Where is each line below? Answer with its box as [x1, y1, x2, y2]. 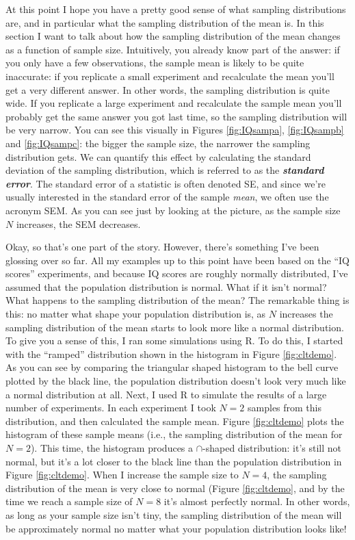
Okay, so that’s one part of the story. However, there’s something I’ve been [5, 240, 319, 254]
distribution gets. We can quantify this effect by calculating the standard [5, 149, 311, 164]
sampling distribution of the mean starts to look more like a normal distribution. [5, 320, 344, 334]
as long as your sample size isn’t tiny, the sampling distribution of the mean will [5, 507, 342, 522]
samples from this [248, 400, 322, 415]
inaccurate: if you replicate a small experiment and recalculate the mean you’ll [5, 68, 334, 83]
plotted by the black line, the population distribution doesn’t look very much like [5, 374, 346, 388]
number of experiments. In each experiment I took [5, 400, 216, 415]
